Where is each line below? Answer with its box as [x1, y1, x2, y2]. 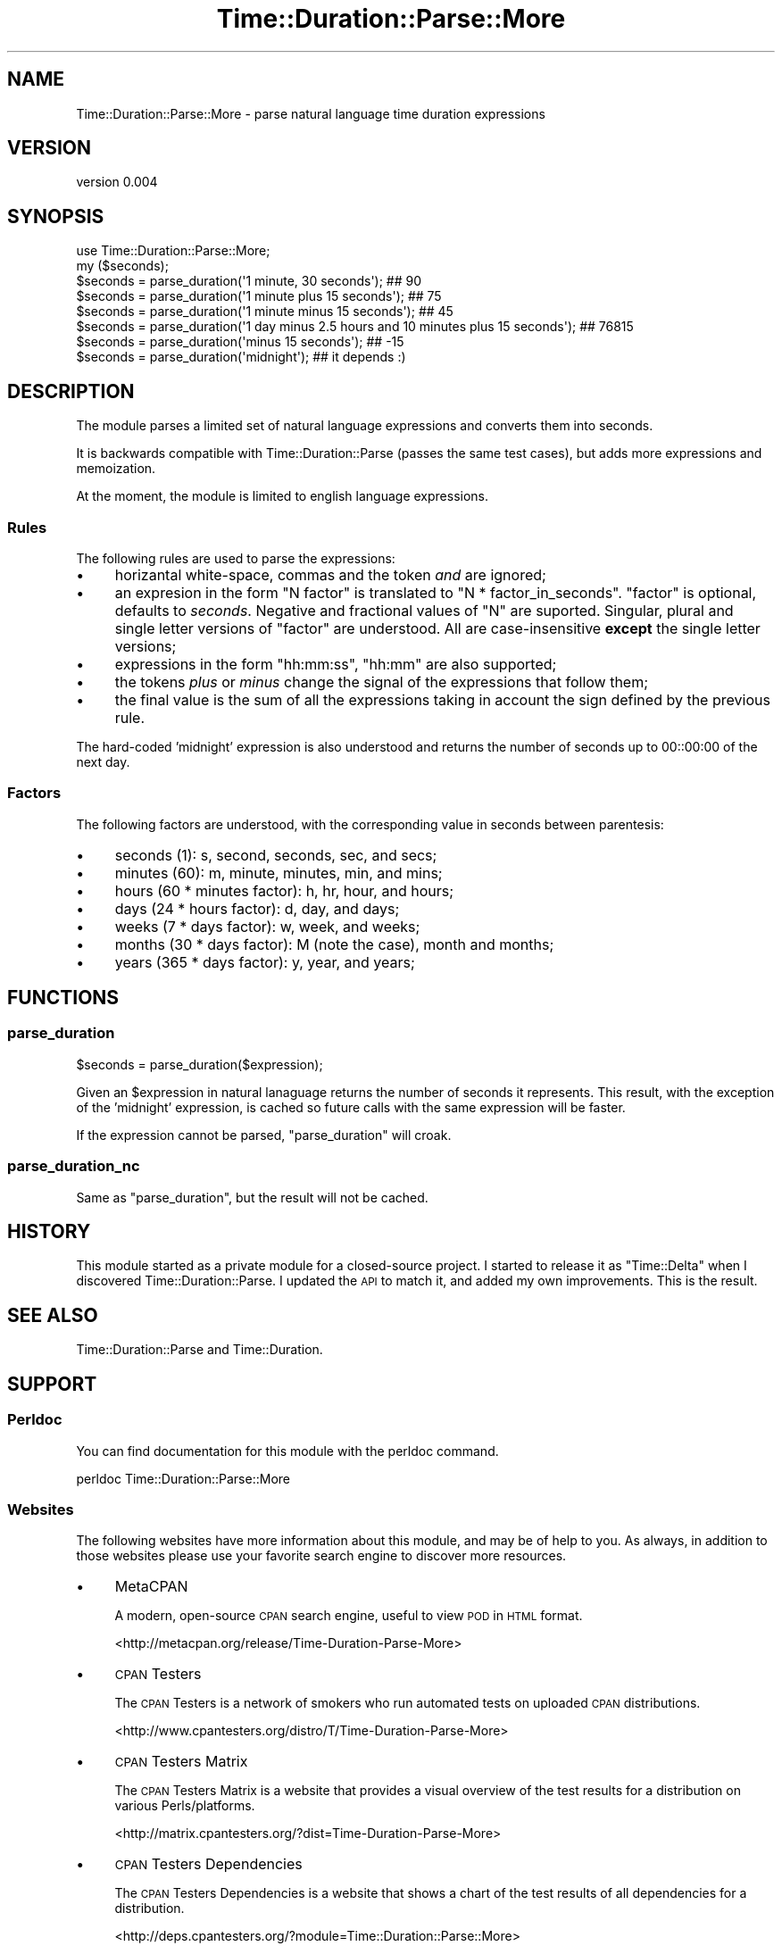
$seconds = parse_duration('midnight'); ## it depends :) [76, 349, 406, 365]
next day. [76, 753, 130, 769]
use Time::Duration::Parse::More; [76, 243, 270, 259]
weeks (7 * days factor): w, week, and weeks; [114, 917, 420, 936]
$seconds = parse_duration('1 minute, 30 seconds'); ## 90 [76, 273, 422, 289]
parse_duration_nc [7, 1157, 140, 1176]
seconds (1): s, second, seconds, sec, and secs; [114, 845, 437, 864]
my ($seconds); [76, 258, 169, 274]
